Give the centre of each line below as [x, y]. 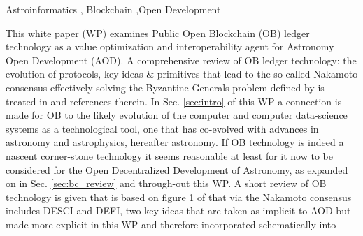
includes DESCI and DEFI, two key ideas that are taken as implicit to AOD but [178, 211]
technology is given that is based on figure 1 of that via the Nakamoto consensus [179, 197]
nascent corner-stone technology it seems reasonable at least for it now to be [169, 155]
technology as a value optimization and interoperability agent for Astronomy [170, 46]
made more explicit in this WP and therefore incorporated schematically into [171, 224]
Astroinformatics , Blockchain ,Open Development [113, 9]
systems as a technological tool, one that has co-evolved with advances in [162, 128]
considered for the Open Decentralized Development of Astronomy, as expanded [177, 169]
